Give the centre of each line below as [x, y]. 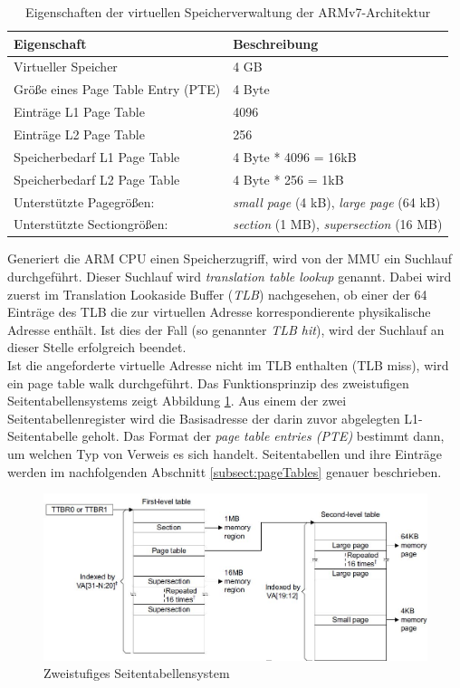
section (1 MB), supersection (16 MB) [338, 224]
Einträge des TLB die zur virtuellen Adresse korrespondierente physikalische [219, 312]
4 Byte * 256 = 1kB [288, 179]
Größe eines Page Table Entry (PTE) [117, 89]
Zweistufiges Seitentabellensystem [137, 673]
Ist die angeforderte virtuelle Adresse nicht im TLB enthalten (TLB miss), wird [228, 365]
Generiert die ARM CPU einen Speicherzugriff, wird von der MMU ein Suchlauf [230, 258]
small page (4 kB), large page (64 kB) [337, 201]
